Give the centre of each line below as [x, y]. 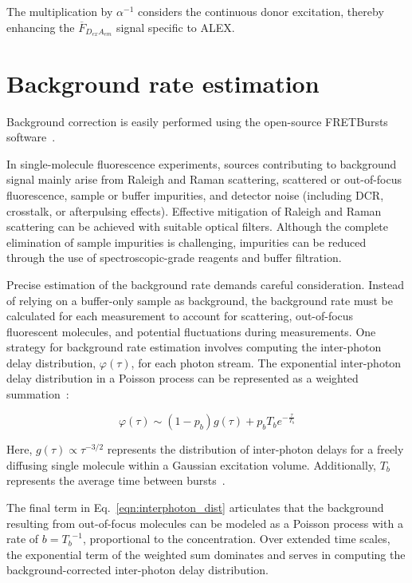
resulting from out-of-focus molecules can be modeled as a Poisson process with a [205, 523]
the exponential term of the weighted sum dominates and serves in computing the [206, 554]
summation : [38, 394]
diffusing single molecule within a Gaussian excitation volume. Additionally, [192, 464]
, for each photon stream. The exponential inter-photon [266, 362]
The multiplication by [60, 11]
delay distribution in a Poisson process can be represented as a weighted [182, 378]
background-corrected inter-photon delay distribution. [137, 570]
